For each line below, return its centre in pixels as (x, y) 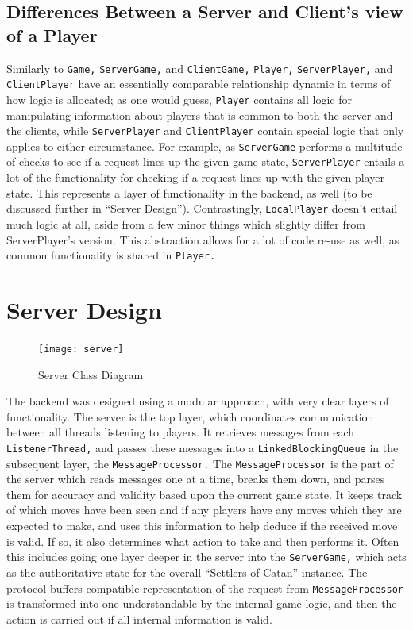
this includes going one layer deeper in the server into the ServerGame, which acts (206, 557)
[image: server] (81, 349)
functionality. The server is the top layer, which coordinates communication (190, 416)
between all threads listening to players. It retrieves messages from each (181, 432)
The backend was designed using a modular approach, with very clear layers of (198, 401)
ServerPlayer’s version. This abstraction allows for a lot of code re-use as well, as (203, 239)
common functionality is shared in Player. (111, 255)
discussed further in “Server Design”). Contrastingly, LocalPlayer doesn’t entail (202, 208)
